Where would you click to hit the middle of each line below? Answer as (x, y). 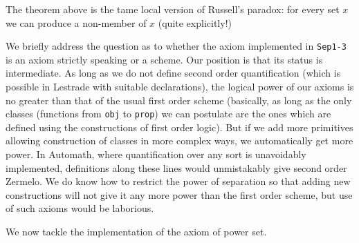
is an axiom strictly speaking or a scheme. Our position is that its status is (164, 59)
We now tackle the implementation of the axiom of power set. (136, 232)
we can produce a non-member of (76, 22)
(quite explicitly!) (195, 22)
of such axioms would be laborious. (80, 208)
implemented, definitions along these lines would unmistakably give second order (176, 167)
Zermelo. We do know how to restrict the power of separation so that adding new (178, 181)
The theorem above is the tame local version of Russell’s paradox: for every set (173, 9)
